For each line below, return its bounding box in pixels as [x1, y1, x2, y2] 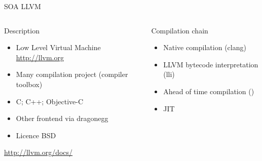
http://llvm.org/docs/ [4, 147, 73, 157]
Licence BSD [16, 130, 56, 140]
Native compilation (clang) [163, 42, 246, 53]
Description [4, 25, 40, 35]
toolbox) [16, 78, 43, 89]
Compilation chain [151, 25, 208, 35]
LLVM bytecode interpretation [163, 59, 258, 69]
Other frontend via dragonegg [16, 113, 108, 124]
